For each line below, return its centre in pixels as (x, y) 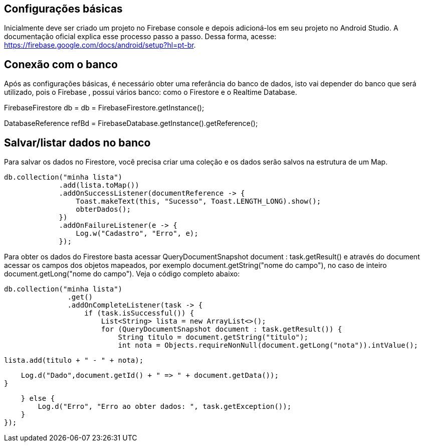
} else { (38, 399)
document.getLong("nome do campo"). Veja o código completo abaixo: (122, 274)
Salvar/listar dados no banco (77, 142)
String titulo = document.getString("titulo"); (213, 337)
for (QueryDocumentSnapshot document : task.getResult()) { (222, 329)
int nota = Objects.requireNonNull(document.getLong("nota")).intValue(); (268, 345)
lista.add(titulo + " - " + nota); (74, 360)
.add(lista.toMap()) (99, 185)
